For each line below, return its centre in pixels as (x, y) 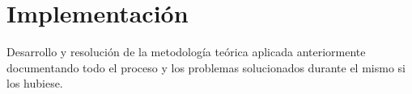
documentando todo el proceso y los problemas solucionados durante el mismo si (206, 67)
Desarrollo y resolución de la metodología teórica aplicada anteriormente (186, 52)
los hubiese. (35, 83)
